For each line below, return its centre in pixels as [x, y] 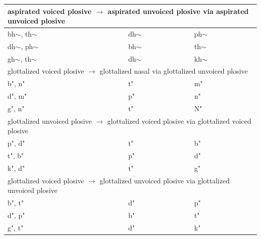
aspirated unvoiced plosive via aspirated [178, 11]
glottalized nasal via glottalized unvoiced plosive [174, 71]
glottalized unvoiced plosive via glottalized [165, 180]
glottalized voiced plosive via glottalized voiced [179, 121]
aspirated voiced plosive [50, 11]
